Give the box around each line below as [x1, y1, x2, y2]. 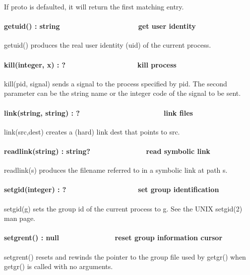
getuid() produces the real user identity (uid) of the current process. [4, 40, 211, 50]
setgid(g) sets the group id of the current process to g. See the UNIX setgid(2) [4, 203, 243, 213]
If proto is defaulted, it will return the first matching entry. [4, 1, 184, 11]
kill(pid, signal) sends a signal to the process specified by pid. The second [4, 78, 227, 88]
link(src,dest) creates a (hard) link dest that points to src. [4, 126, 180, 137]
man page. [4, 213, 35, 223]
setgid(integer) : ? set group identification [4, 184, 219, 195]
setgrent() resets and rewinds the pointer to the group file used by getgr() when [4, 251, 246, 262]
